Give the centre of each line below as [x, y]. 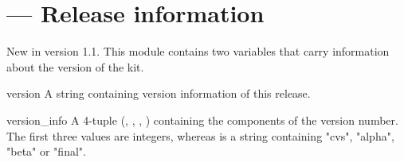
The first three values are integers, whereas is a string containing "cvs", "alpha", [200, 135]
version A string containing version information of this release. [159, 93]
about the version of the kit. [75, 66]
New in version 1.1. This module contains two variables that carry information [198, 51]
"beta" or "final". [46, 151]
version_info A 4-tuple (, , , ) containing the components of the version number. [202, 120]
